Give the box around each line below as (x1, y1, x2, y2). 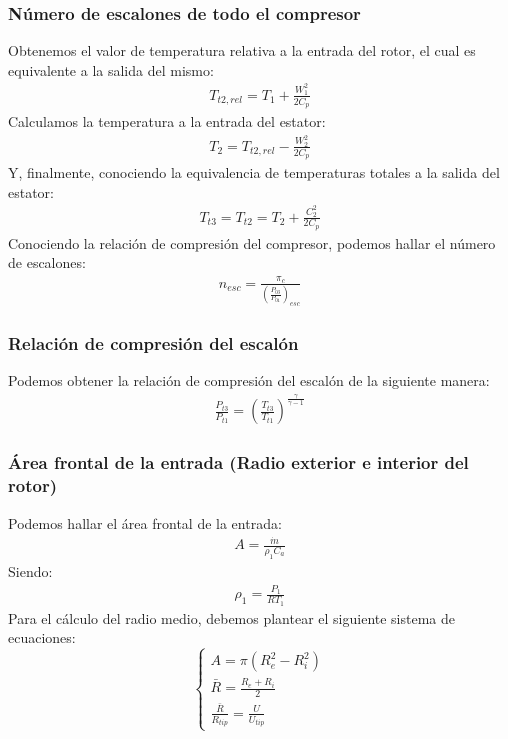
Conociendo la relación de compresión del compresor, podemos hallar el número (8, 232, 496, 253)
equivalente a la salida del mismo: (8, 59, 214, 80)
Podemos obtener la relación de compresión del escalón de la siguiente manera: (8, 370, 490, 391)
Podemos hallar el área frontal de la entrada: (8, 512, 282, 533)
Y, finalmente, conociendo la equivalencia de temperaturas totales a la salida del (8, 162, 500, 183)
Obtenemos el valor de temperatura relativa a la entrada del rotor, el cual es (8, 40, 476, 61)
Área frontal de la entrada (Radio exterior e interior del (8, 450, 469, 475)
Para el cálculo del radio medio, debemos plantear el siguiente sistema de (8, 607, 456, 628)
